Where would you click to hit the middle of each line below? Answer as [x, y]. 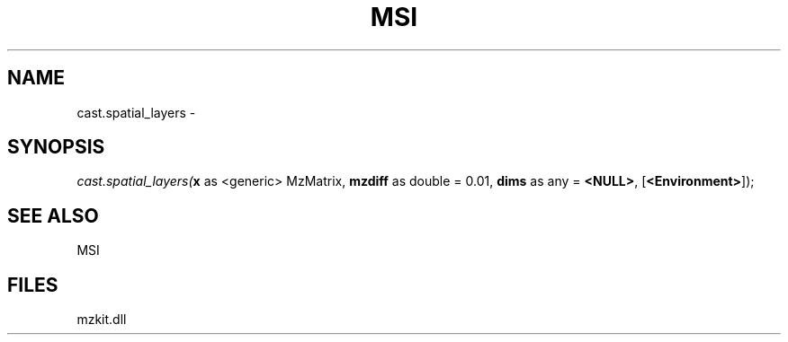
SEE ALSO [53, 215]
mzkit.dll [102, 320]
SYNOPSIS [56, 147]
